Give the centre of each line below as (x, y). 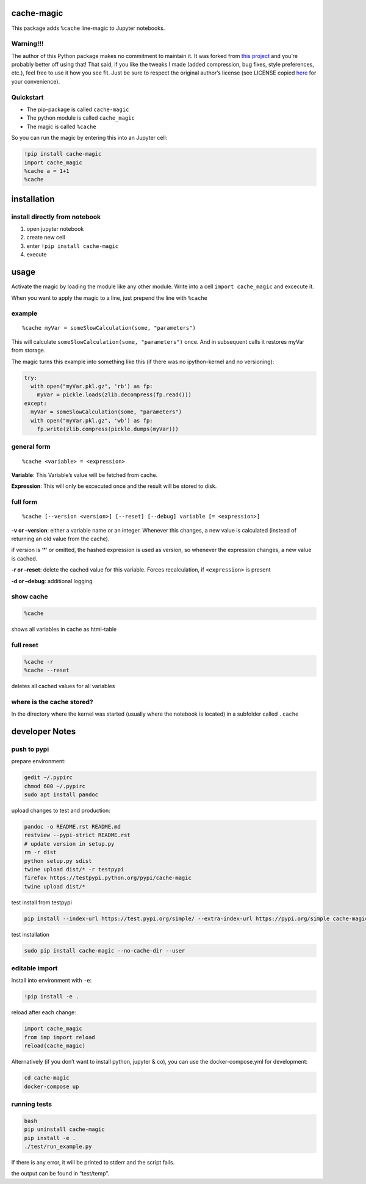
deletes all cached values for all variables (63, 686)
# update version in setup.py (69, 844)
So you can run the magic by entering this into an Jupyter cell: (89, 138)
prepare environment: (38, 761)
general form (31, 447)
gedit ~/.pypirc (48, 778)
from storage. (28, 350)
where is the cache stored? (52, 702)
